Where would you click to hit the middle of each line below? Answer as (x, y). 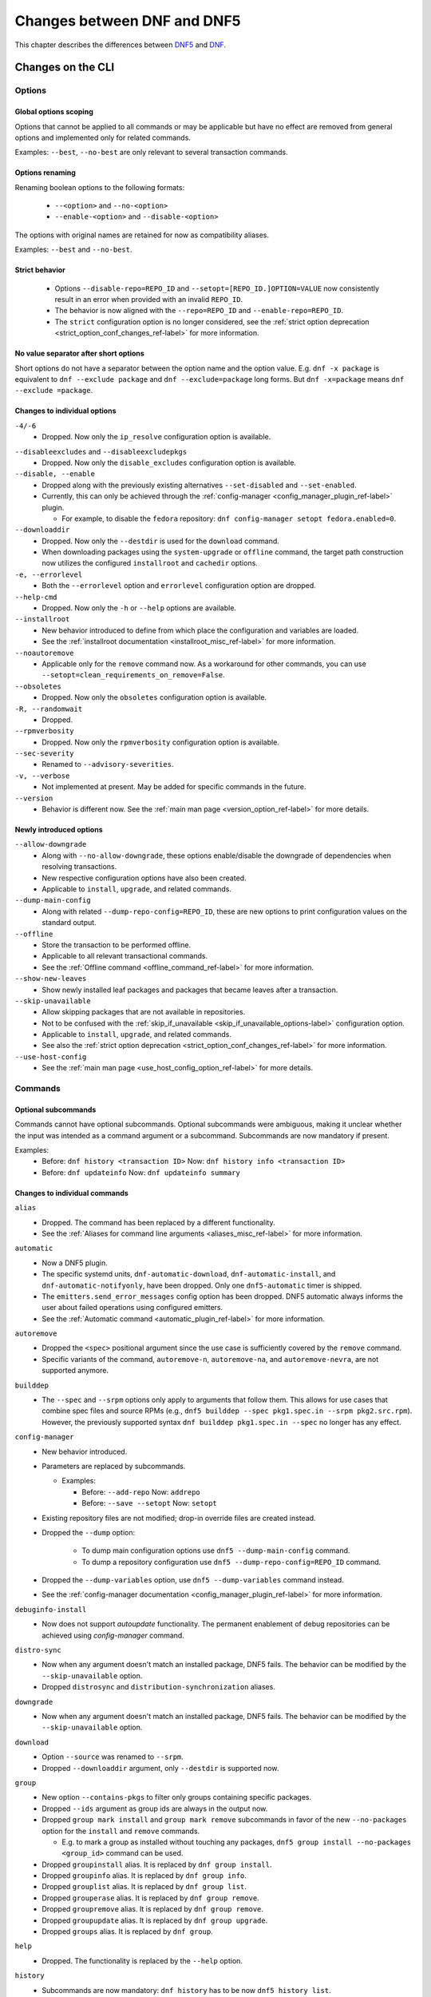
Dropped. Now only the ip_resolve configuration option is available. (156, 437)
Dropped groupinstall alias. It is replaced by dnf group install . (157, 1864)
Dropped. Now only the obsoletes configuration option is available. (154, 697)
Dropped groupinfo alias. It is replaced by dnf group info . (144, 1876)
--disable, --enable (55, 474)
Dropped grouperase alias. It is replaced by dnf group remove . (150, 1898)
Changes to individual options (65, 411)
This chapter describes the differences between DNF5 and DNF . (121, 45)
